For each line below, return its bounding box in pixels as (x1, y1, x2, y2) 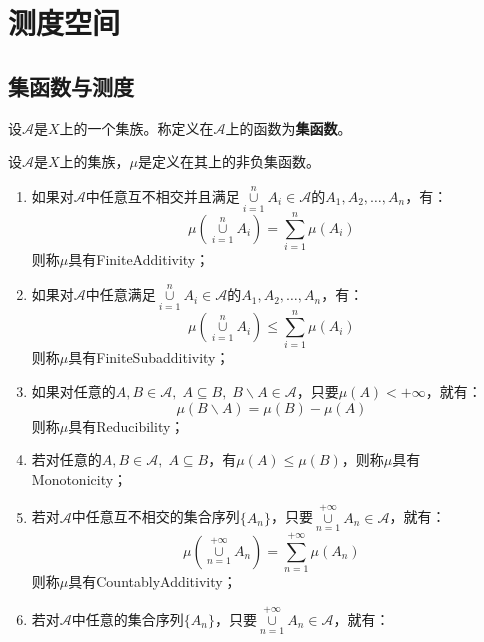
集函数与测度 (8, 70, 134, 101)
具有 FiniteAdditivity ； (68, 249, 210, 270)
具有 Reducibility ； (68, 415, 185, 436)
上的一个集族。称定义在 (59, 117, 214, 138)
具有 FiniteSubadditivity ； (68, 347, 230, 368)
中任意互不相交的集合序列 (71, 506, 240, 527)
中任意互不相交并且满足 (85, 185, 240, 206)
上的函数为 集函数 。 (225, 117, 352, 138)
